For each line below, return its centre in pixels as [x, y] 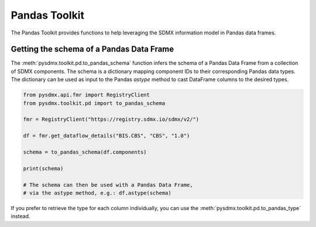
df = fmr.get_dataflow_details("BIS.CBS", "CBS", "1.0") [107, 136]
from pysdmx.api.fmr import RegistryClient [87, 95]
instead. [20, 216]
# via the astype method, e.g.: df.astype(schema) [97, 193]
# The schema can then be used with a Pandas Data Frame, [108, 185]
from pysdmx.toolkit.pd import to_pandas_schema [94, 103]
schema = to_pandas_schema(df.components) [85, 152]
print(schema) [43, 168]
